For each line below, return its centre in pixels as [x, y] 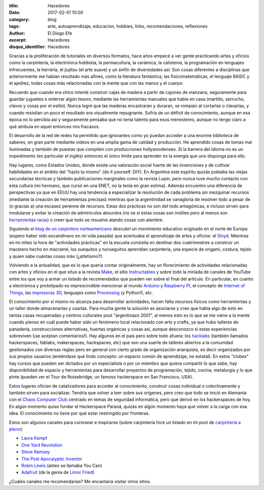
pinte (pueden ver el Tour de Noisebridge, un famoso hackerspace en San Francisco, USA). [101, 377]
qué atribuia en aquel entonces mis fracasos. [55, 126]
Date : [15, 13]
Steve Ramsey [36, 452]
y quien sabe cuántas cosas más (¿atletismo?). [56, 256]
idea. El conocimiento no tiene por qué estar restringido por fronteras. [79, 413]
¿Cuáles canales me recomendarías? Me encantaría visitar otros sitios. [80, 481]
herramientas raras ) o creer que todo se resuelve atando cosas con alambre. [86, 220]
